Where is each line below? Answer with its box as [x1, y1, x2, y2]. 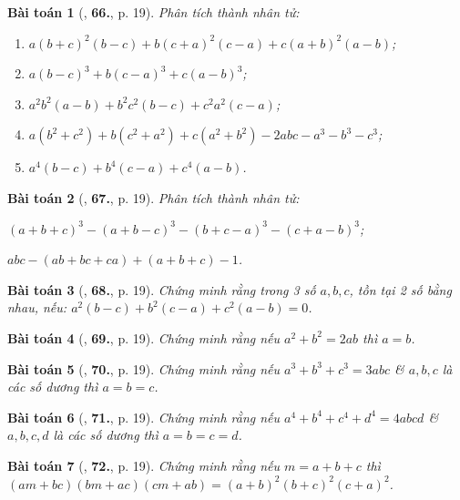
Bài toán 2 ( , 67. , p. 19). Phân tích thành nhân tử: [7, 188, 300, 207]
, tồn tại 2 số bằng [349, 280, 452, 299]
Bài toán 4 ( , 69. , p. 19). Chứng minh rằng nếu [7, 328, 281, 347]
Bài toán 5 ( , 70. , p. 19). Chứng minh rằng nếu [7, 359, 281, 378]
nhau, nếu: [7, 298, 67, 317]
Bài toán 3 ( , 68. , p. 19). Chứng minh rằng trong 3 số [7, 280, 316, 299]
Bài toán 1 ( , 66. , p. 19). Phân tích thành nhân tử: [7, 3, 300, 21]
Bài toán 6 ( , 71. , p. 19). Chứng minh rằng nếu [7, 407, 281, 426]
